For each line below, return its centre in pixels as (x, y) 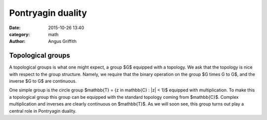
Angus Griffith (62, 41)
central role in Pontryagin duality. (43, 111)
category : (20, 34)
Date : (15, 28)
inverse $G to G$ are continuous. (43, 81)
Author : (17, 41)
